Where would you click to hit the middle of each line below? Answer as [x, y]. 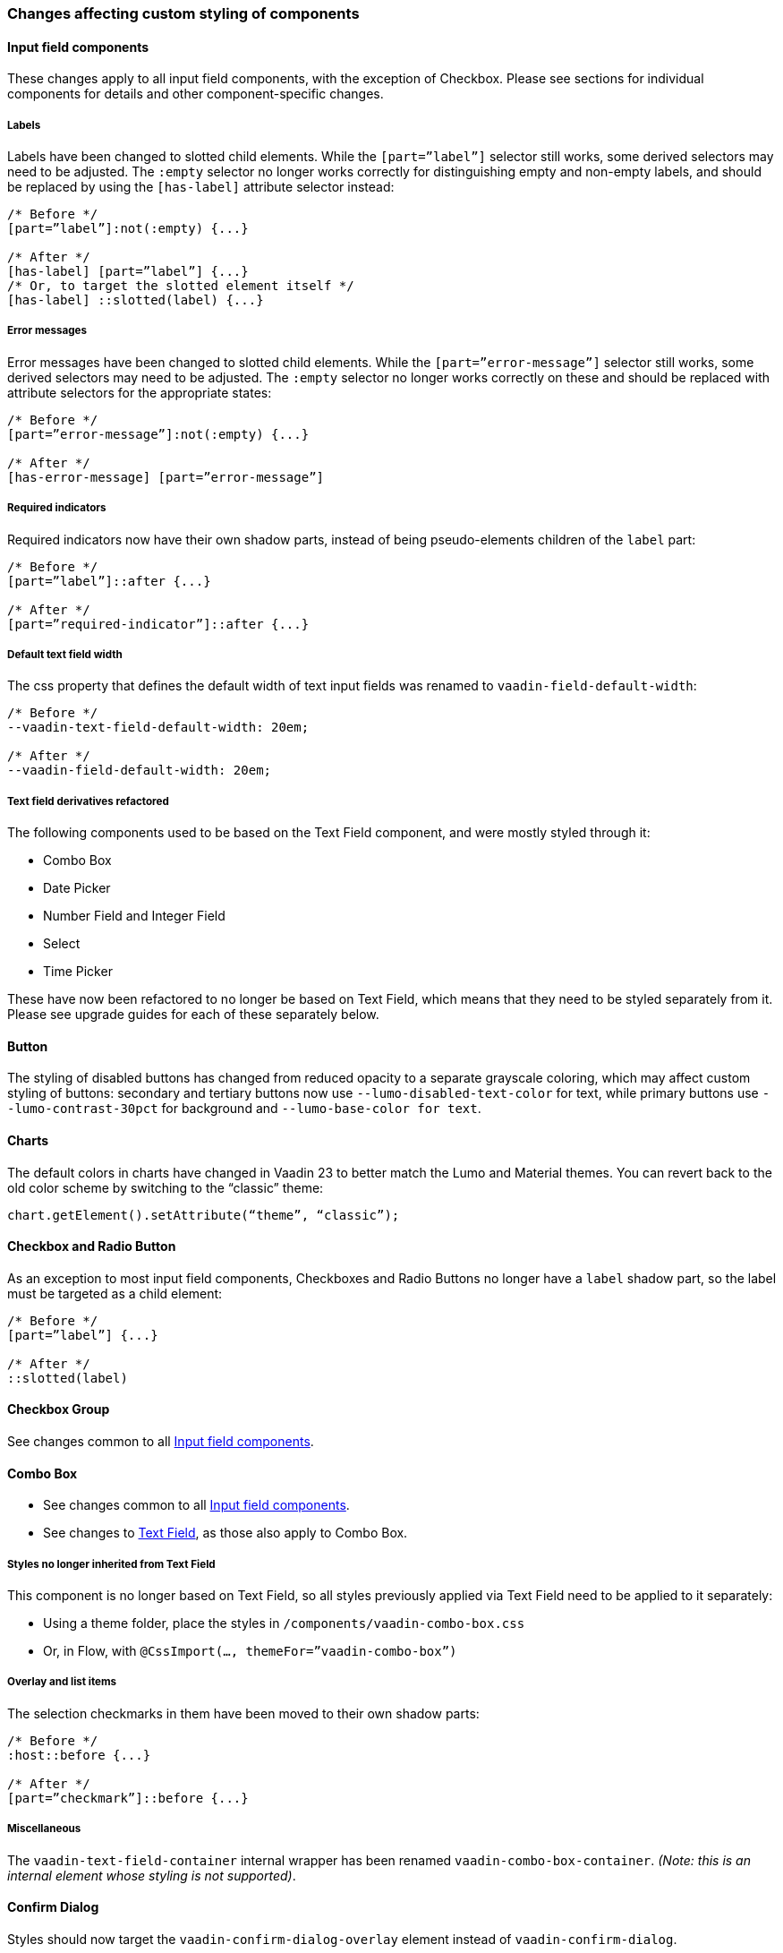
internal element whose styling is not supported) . [152, 1875]
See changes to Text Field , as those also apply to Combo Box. [226, 1533]
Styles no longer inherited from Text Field [111, 1564]
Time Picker [78, 972]
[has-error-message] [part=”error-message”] [166, 477]
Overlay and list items [62, 1682]
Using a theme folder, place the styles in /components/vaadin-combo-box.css [284, 1623]
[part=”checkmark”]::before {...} [128, 1798]
